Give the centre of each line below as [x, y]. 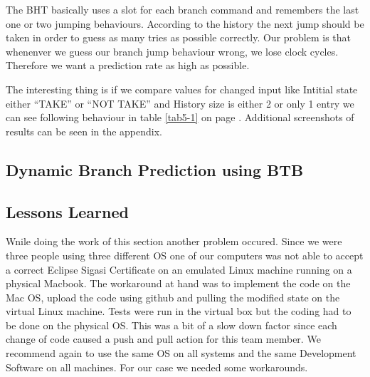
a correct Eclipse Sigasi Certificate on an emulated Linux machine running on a [179, 269]
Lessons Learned [67, 211]
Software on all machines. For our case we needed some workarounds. [157, 367]
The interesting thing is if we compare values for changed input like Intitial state [182, 89]
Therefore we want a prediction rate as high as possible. [128, 65]
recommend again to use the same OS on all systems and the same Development [181, 353]
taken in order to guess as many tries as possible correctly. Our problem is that [179, 37]
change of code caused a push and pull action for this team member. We [163, 339]
